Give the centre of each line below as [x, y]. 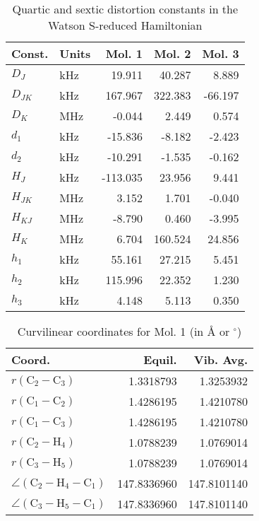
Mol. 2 [173, 53]
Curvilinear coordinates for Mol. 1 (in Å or [124, 331]
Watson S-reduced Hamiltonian [125, 25]
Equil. [160, 359]
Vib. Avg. [221, 359]
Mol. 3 [221, 53]
